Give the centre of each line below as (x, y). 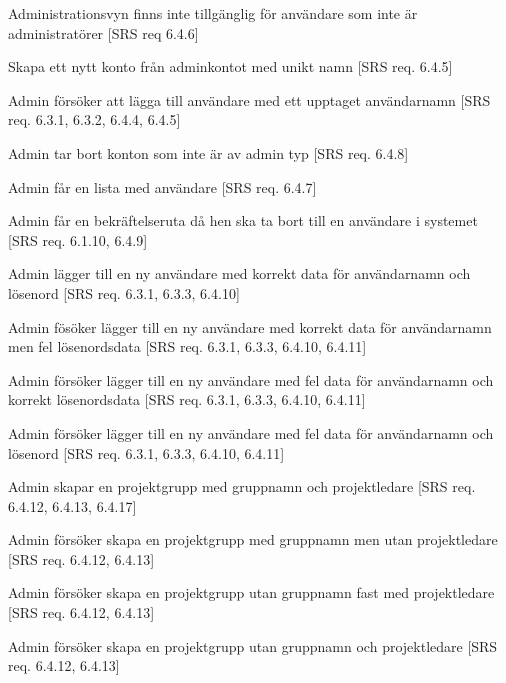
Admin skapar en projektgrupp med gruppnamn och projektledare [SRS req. (242, 486)
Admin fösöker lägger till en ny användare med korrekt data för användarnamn (250, 326)
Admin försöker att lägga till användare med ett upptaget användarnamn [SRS (249, 99)
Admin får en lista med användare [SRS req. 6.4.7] (162, 186)
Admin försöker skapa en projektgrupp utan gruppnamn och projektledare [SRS (253, 645)
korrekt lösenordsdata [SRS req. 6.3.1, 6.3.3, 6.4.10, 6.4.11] (187, 399)
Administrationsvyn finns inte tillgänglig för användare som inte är (213, 13)
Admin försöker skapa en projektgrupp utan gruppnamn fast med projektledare (251, 592)
